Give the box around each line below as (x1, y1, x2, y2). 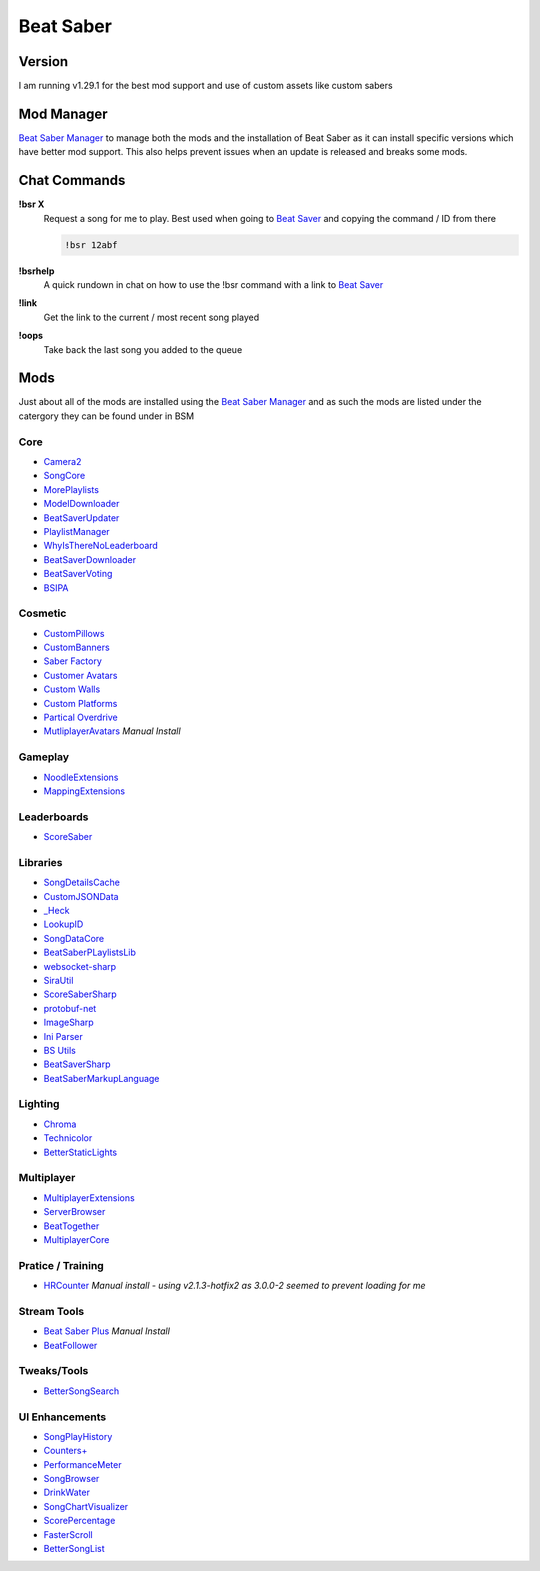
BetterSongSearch (43, 1385, 120, 1397)
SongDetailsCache (43, 876, 120, 889)
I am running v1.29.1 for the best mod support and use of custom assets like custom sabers (18, 80, 394, 92)
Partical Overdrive (43, 711, 119, 724)
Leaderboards (18, 810, 89, 824)
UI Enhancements (18, 1410, 107, 1424)
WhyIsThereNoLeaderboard (43, 540, 159, 552)
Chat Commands (18, 172, 126, 189)
